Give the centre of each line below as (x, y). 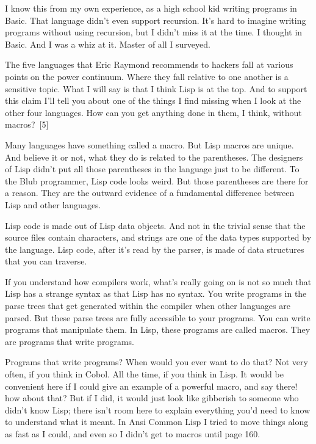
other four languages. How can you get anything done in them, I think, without (153, 112)
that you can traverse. (46, 261)
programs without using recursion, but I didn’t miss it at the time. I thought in (154, 32)
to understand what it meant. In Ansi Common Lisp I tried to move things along (157, 422)
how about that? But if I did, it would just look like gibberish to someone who (152, 398)
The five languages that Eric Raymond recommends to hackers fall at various (149, 64)
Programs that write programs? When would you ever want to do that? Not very (156, 362)
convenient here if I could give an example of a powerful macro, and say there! (151, 386)
